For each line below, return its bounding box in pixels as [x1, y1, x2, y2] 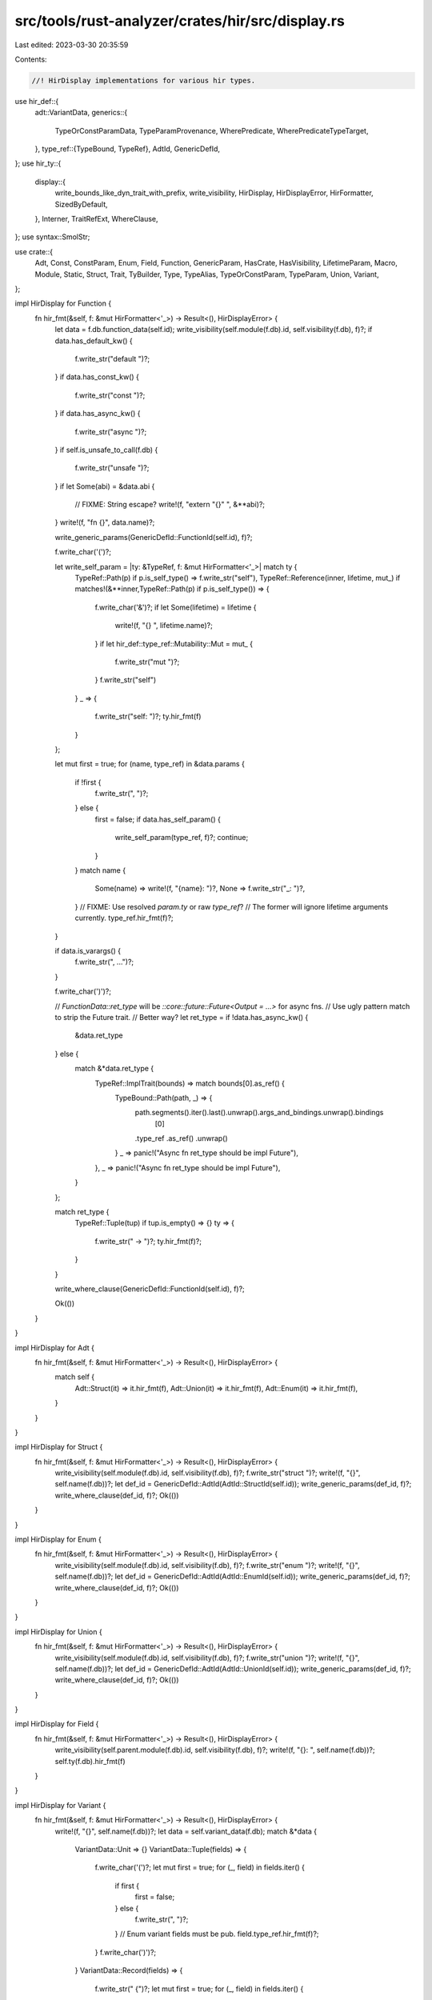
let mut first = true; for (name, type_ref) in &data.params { [54, 759, 246, 769]
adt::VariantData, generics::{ [34, 108, 128, 118]
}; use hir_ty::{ [14, 158, 62, 168]
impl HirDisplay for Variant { [14, 1800, 106, 1810]
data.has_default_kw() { [54, 336, 134, 346]
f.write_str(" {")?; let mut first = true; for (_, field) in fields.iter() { [94, 1984, 304, 1994]
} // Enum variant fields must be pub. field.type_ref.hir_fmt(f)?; [114, 1929, 319, 1939]
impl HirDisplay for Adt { [14, 1342, 95, 1352]
